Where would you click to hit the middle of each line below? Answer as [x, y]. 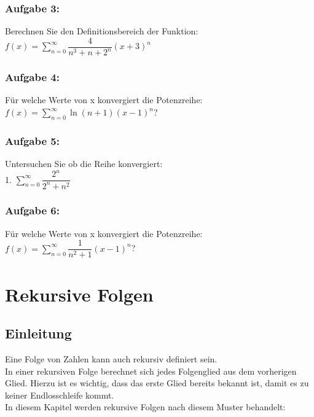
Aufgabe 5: [32, 140]
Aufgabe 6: [32, 210]
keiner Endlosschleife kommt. [60, 395]
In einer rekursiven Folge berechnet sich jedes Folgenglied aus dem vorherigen [151, 371]
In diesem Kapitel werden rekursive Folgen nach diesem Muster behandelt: [145, 407]
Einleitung [38, 333]
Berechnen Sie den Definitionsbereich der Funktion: [102, 31]
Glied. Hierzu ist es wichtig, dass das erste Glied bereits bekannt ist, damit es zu [157, 383]
